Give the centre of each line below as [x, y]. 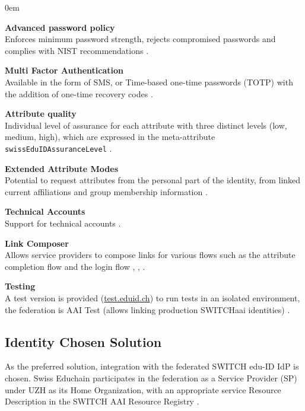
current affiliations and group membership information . [106, 191]
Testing [20, 286]
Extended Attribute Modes [61, 168]
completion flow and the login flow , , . [75, 266]
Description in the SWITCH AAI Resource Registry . [102, 401]
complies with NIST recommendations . [77, 50]
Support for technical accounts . [63, 223]
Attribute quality [41, 114]
